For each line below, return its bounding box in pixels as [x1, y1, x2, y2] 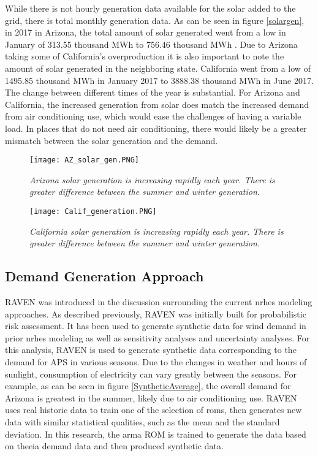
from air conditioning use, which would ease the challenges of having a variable [5, 110, 301, 123]
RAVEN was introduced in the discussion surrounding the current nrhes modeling [5, 295, 312, 308]
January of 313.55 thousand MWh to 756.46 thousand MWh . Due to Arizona [5, 37, 298, 50]
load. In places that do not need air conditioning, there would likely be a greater [5, 121, 307, 134]
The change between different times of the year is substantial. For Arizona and [5, 86, 300, 99]
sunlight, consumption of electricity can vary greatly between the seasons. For [5, 367, 297, 380]
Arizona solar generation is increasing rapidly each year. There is [29, 173, 275, 186]
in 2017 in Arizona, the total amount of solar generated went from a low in [5, 26, 286, 39]
